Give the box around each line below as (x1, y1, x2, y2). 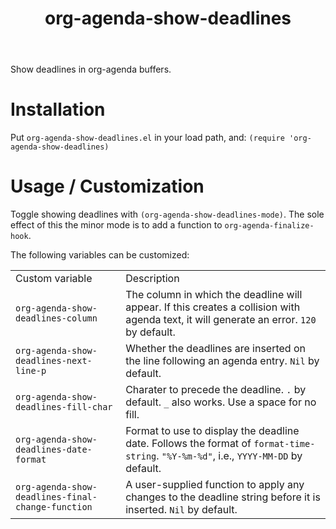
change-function (15, 502, 93, 513)
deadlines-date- (15, 444, 93, 456)
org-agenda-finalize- (224, 221, 315, 231)
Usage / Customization (10, 175, 205, 198)
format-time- (253, 438, 316, 450)
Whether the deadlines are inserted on (125, 342, 306, 356)
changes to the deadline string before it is (125, 490, 321, 504)
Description (125, 272, 180, 286)
